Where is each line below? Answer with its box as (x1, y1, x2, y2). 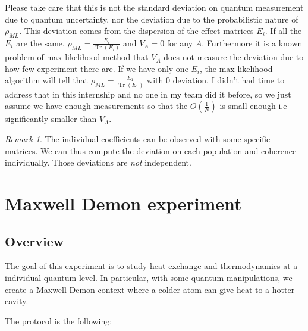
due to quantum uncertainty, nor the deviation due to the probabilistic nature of (5, 13, 298, 25)
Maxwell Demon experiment (5, 191, 242, 215)
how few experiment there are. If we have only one (5, 62, 188, 74)
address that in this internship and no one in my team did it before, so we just (5, 88, 291, 100)
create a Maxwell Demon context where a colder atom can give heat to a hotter (5, 283, 295, 295)
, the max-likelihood (200, 62, 273, 74)
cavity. (5, 295, 29, 307)
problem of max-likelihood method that (5, 51, 149, 63)
